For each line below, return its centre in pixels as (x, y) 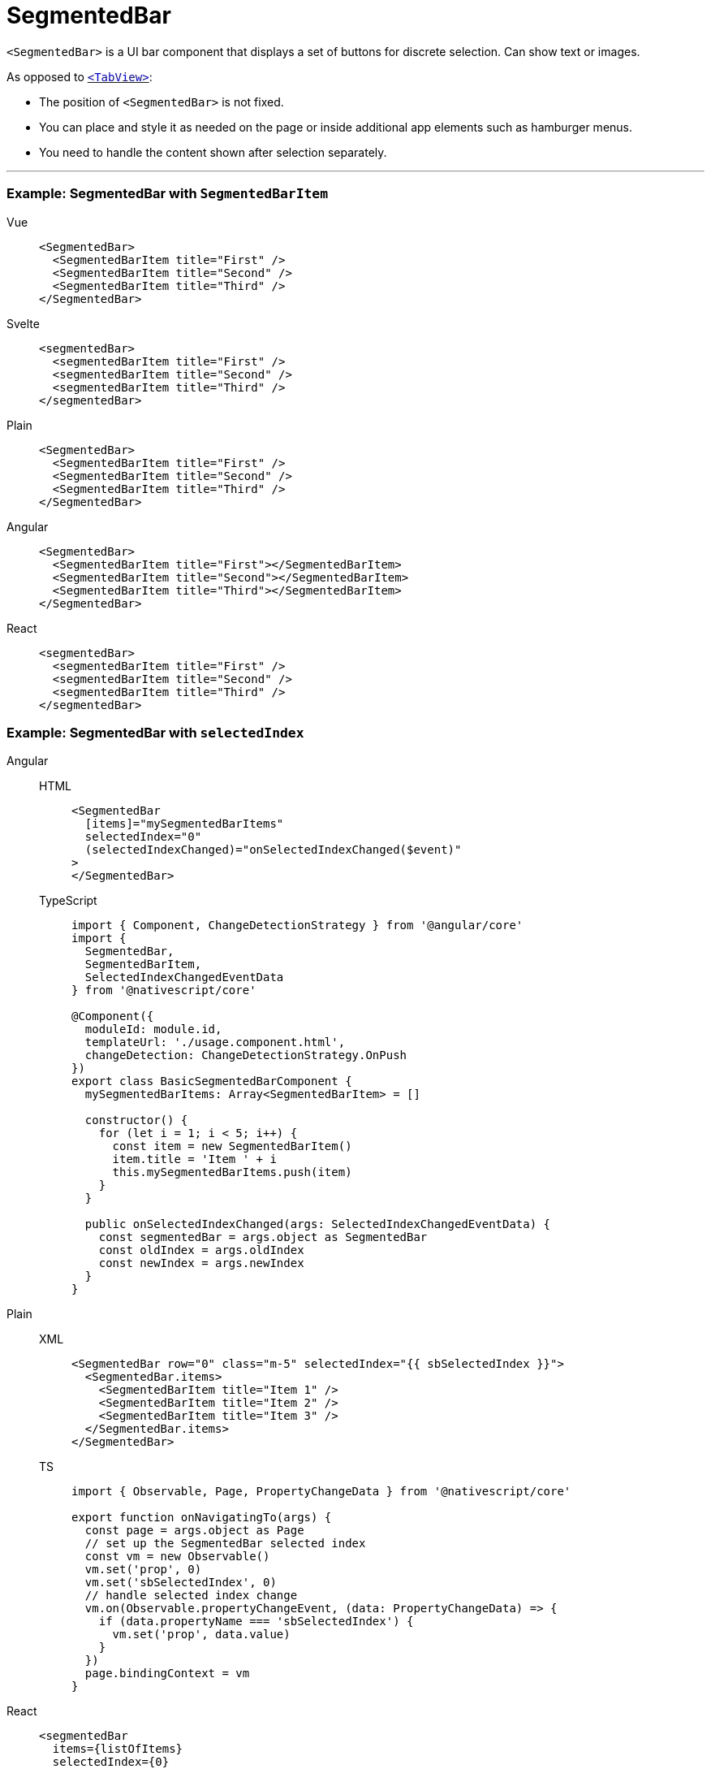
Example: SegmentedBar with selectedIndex (155, 732)
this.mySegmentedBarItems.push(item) (232, 1172)
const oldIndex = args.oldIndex (201, 1250)
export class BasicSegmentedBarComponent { (212, 1081)
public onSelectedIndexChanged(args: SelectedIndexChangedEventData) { (318, 1224)
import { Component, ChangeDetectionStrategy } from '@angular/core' (297, 926)
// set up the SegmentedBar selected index (225, 1544)
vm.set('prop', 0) (143, 1570)
